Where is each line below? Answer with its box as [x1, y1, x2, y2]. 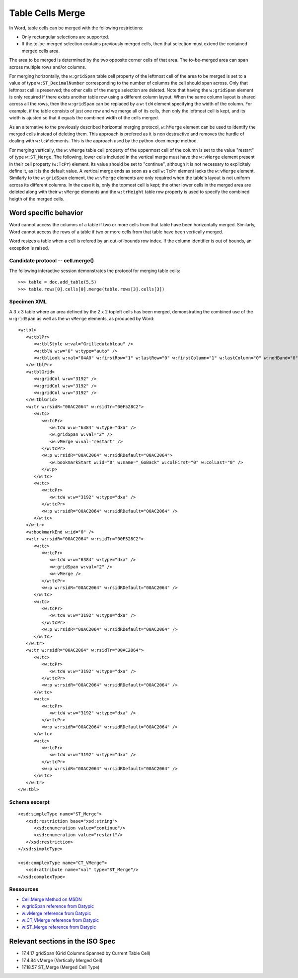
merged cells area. [21, 48, 60, 54]
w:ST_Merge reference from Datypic [21, 924, 96, 930]
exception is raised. [9, 245, 49, 251]
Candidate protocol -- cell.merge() [9, 257, 94, 264]
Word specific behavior [9, 209, 83, 217]
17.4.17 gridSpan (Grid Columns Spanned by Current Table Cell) [21, 950, 151, 956]
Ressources [9, 886, 39, 893]
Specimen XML [9, 298, 47, 305]
